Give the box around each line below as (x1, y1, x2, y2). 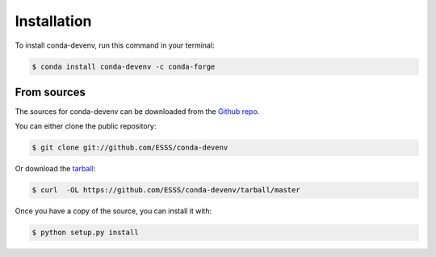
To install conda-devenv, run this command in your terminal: (15, 40, 215, 50)
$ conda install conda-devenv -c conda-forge (31, 61, 216, 71)
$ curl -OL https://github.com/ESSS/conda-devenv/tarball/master (31, 186, 300, 195)
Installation (15, 12, 92, 30)
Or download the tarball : (15, 164, 96, 174)
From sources (15, 85, 86, 99)
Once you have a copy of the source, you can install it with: (15, 206, 212, 216)
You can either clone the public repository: (15, 121, 157, 131)
